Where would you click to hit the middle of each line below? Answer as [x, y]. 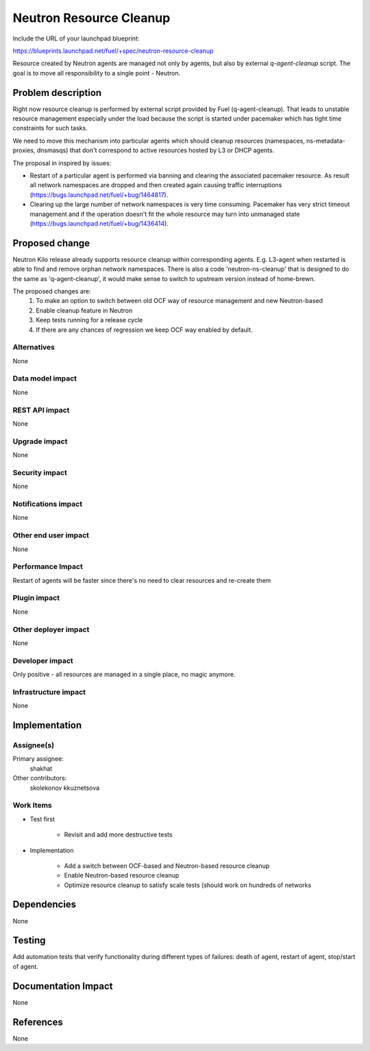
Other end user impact [51, 535]
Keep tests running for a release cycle [89, 320]
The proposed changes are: [52, 291]
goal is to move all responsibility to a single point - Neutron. [97, 73]
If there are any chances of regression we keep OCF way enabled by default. [144, 330]
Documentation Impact [63, 986]
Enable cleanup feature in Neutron [84, 310]
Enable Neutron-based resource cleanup [122, 875]
